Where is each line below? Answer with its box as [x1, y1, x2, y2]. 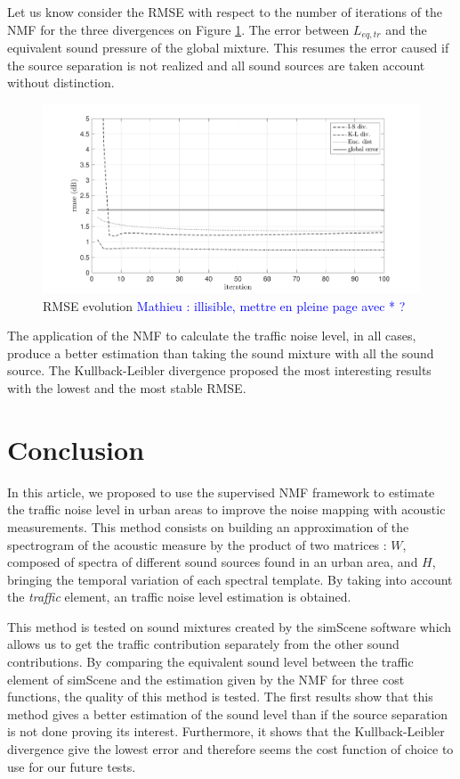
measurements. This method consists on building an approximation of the [7, 517, 409, 536]
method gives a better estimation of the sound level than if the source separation [7, 704, 448, 723]
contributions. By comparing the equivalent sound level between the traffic [7, 652, 414, 671]
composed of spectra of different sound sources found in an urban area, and [7, 553, 418, 571]
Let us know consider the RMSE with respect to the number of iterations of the [7, 3, 443, 20]
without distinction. [7, 73, 115, 92]
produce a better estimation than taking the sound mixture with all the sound [7, 343, 434, 362]
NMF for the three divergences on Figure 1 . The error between [7, 20, 350, 38]
